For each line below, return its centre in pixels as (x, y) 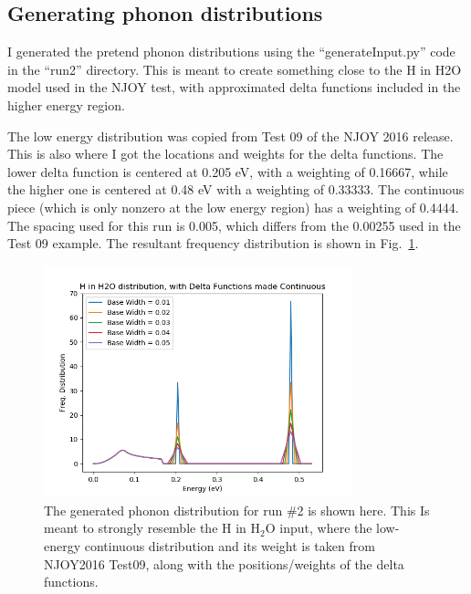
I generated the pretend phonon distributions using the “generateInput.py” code (231, 52)
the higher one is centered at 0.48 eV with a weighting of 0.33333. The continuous (236, 189)
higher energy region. (66, 104)
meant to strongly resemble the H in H (152, 528)
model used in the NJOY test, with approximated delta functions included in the (234, 87)
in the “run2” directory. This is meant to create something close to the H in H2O (235, 69)
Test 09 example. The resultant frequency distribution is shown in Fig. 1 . (213, 243)
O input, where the (319, 528)
